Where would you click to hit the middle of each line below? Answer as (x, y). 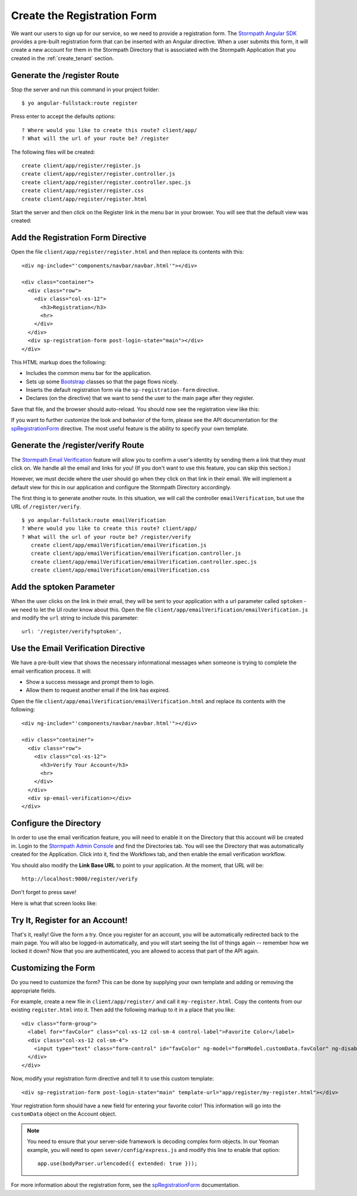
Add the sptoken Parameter (63, 587)
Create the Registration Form (84, 15)
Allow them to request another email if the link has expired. (98, 690)
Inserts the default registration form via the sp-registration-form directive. (123, 390)
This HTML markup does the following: (59, 362)
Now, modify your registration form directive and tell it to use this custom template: (112, 1079)
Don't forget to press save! (44, 892)
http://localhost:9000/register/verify (80, 879)
